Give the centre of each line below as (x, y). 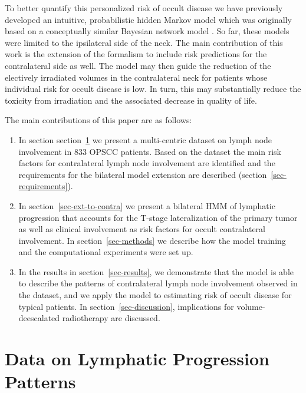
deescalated (39, 318)
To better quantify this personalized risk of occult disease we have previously (144, 8)
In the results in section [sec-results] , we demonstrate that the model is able (156, 271)
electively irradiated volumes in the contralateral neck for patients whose (136, 77)
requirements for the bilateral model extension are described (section (143, 174)
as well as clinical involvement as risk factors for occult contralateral (142, 229)
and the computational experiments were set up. (106, 252)
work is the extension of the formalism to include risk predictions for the (136, 54)
